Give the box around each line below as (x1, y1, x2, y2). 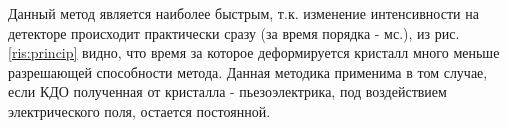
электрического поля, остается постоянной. (8, 100, 271, 121)
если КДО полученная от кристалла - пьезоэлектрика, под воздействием (8, 81, 447, 102)
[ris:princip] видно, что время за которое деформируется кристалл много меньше (8, 42, 500, 63)
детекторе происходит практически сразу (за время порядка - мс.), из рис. (8, 22, 460, 43)
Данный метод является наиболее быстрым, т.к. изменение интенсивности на (8, 3, 479, 23)
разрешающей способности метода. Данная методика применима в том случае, (8, 61, 488, 82)
